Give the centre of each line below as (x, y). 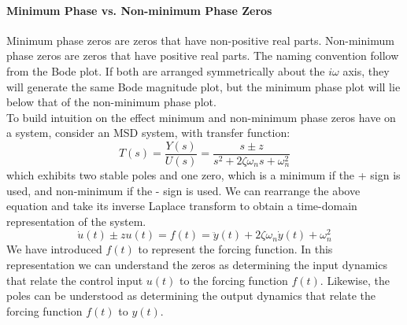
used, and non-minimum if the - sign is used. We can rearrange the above (183, 190)
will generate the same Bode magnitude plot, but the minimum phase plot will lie (203, 86)
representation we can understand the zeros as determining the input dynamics (197, 265)
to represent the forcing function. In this (235, 249)
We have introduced (54, 249)
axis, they (366, 70)
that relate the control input (75, 280)
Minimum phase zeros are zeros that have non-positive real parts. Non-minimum (200, 40)
